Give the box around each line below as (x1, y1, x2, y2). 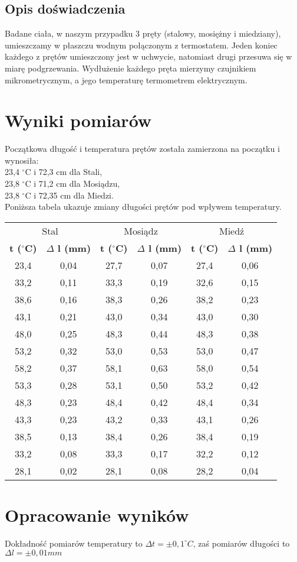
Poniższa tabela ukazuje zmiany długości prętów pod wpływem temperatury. (5, 200, 282, 213)
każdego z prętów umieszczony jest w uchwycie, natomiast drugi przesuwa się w (5, 50, 292, 63)
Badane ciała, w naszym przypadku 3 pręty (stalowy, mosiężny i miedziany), (5, 27, 281, 40)
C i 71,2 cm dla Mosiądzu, (25, 177, 120, 190)
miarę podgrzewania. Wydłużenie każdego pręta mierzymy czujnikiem (5, 61, 256, 74)
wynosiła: (5, 154, 39, 166)
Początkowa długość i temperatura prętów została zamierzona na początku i (5, 142, 280, 155)
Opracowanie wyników (5, 503, 189, 527)
